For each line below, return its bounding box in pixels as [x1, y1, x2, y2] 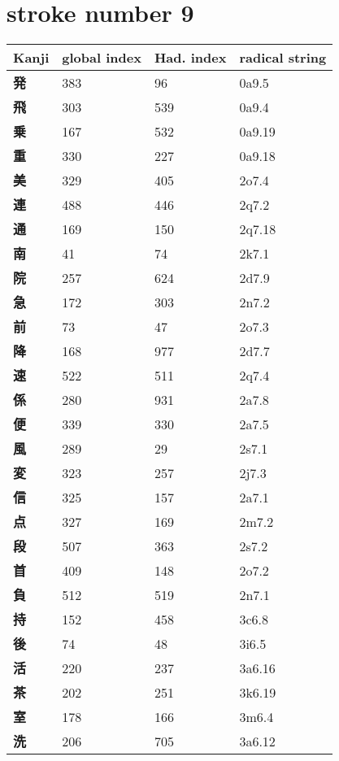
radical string [239, 48, 327, 67]
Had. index [154, 48, 227, 67]
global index [62, 48, 141, 67]
